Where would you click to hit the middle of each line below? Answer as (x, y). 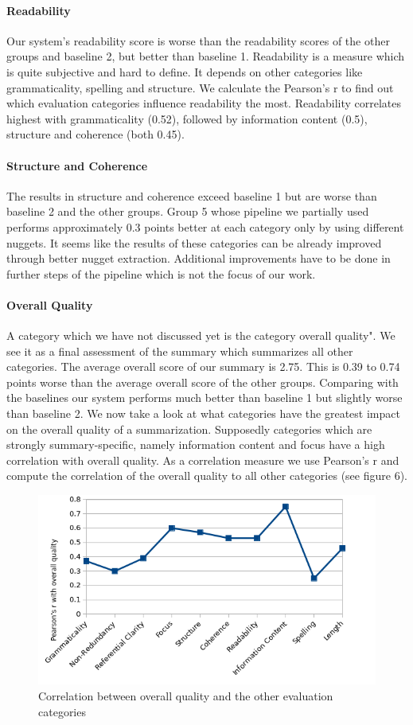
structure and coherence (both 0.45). (95, 134)
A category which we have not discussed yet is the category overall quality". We (201, 335)
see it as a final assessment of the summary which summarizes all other (180, 351)
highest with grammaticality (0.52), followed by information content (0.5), (187, 118)
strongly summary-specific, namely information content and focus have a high (196, 444)
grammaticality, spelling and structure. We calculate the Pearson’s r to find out (200, 87)
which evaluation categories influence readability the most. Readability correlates (204, 103)
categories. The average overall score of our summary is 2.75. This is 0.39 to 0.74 (203, 366)
